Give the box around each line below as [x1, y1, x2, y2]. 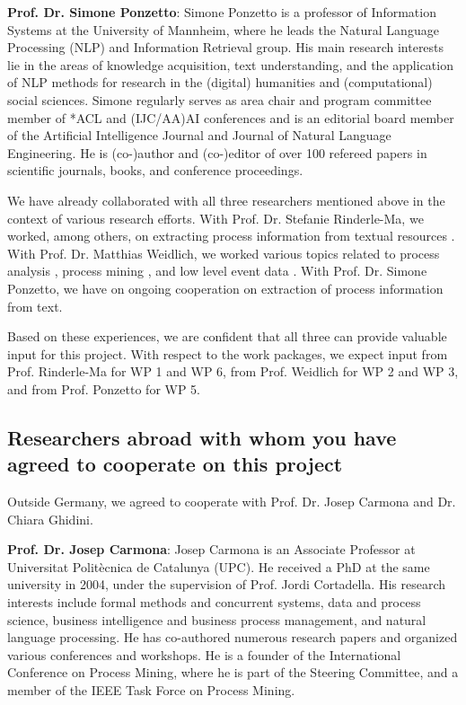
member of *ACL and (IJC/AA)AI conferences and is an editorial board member [7, 108, 454, 127]
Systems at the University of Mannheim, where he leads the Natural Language [7, 20, 439, 39]
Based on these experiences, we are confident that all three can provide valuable [7, 327, 447, 346]
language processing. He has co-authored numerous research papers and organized [7, 628, 458, 647]
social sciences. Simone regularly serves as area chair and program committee [7, 90, 432, 109]
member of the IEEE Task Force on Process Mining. [7, 681, 295, 699]
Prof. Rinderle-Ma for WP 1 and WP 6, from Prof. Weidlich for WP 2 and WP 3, [7, 362, 459, 381]
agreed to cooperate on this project [7, 450, 343, 478]
